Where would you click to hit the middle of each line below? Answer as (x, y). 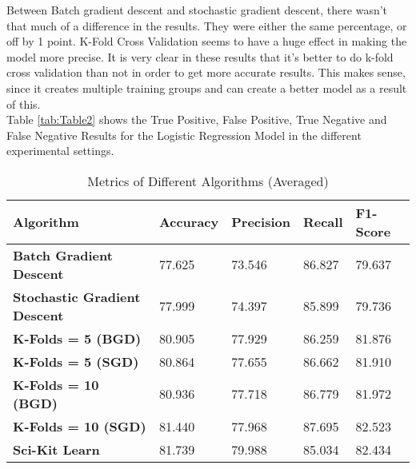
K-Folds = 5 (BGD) (77, 338)
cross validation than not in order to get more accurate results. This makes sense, (206, 72)
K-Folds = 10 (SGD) (80, 426)
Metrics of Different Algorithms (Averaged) (208, 181)
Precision (261, 222)
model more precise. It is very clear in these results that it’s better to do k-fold (200, 56)
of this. (24, 103)
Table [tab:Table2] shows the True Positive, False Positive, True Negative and (197, 119)
